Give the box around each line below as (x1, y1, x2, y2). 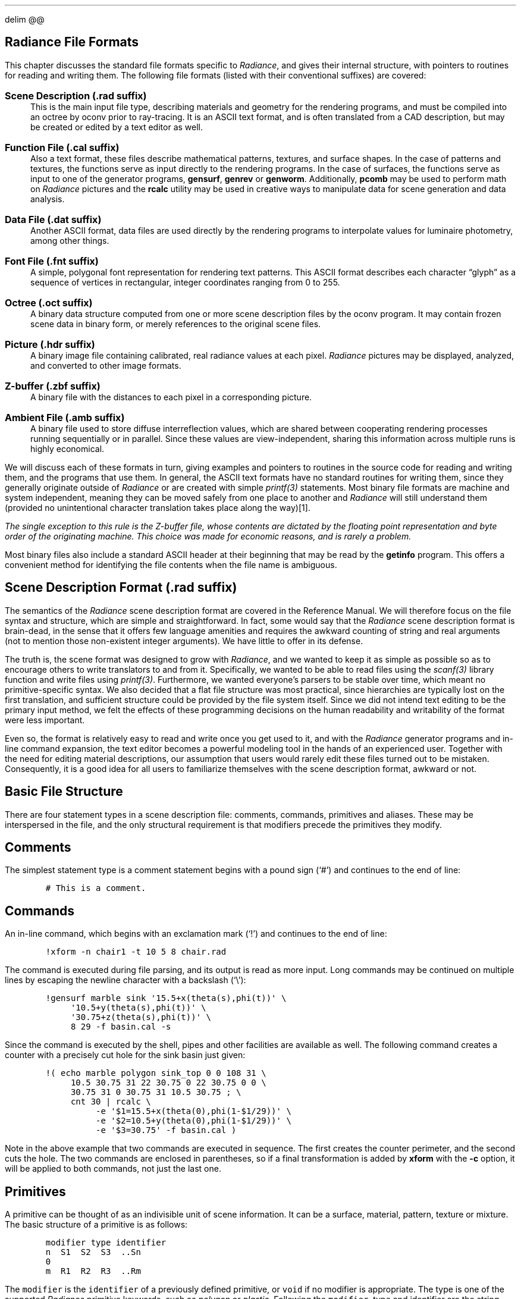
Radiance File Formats (5, 34, 139, 50)
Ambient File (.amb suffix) (5, 411, 125, 423)
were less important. (5, 714, 85, 725)
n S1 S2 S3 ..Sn (45, 1247, 141, 1257)
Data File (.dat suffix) (5, 213, 102, 225)
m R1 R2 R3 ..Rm (45, 1266, 141, 1276)
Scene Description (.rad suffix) (5, 89, 147, 102)
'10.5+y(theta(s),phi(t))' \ (70, 1003, 206, 1013)
